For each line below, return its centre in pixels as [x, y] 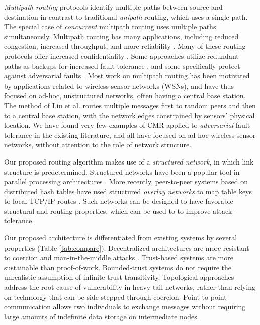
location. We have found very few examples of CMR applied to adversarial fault [127, 125]
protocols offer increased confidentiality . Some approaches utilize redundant [121, 56]
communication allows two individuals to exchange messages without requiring [125, 307]
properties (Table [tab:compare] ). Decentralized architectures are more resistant [127, 247]
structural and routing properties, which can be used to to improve [107, 211]
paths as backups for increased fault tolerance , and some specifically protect [122, 66]
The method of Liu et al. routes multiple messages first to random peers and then [130, 105]
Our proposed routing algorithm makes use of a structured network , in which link [129, 161]
